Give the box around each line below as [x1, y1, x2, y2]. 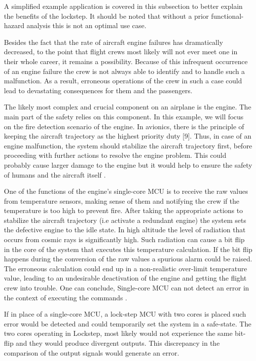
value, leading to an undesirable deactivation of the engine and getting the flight [4, 273, 247, 283]
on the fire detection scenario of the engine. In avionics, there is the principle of [4, 121, 244, 131]
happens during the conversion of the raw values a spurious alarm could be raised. [4, 253, 253, 264]
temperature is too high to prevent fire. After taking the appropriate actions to [4, 205, 243, 216]
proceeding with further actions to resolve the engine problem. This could [4, 150, 226, 160]
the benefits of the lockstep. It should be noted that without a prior [4, 10, 209, 21]
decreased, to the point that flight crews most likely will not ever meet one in [4, 46, 238, 57]
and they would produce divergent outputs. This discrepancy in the [16, 338, 220, 348]
